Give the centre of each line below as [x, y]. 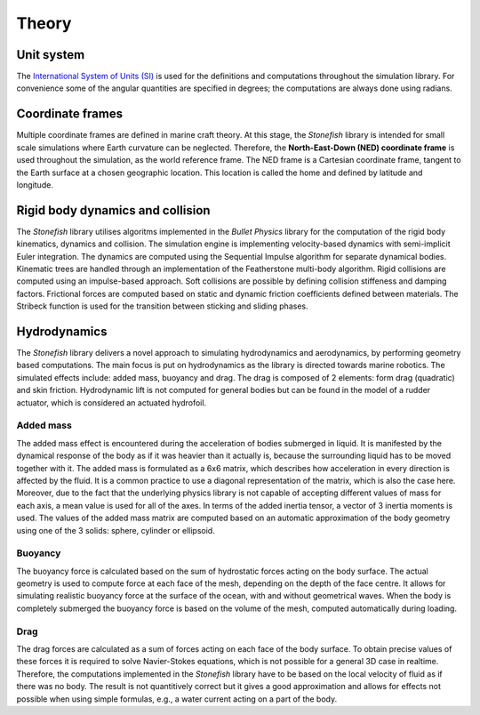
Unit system [51, 55]
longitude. [35, 185]
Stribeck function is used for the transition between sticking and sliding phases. [162, 306]
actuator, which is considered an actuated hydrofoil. [112, 402]
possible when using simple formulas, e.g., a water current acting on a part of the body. [177, 699]
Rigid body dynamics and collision [113, 210]
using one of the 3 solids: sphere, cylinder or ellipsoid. [116, 530]
